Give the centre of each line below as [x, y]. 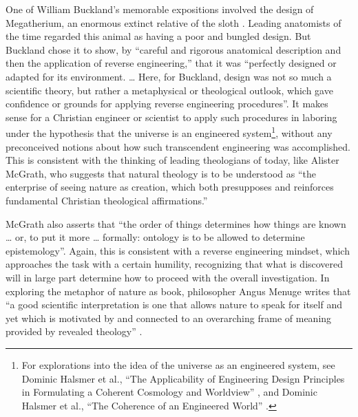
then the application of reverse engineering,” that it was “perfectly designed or [171, 63]
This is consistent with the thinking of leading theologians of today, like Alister [172, 160]
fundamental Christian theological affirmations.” [107, 200]
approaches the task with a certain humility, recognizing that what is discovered [175, 264]
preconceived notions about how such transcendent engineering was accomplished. [178, 146]
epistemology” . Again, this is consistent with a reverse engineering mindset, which [178, 250]
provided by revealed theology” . [74, 331]
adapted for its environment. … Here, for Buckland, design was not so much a [169, 76]
